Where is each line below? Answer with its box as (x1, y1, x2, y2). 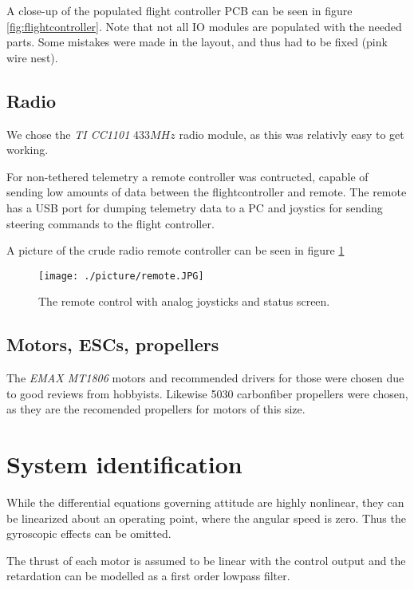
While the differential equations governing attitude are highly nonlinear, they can (6, 494, 404, 511)
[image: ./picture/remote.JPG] (38, 270, 204, 282)
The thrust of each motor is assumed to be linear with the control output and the (6, 551, 406, 568)
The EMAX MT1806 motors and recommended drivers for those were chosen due (6, 370, 404, 386)
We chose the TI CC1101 (6, 125, 130, 142)
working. (6, 141, 49, 158)
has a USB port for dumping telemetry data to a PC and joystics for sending (6, 199, 383, 215)
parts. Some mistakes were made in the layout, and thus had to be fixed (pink (6, 34, 388, 50)
